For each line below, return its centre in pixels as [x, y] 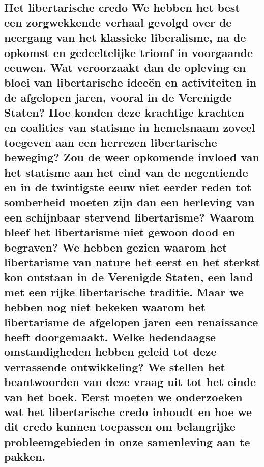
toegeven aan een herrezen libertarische [111, 142]
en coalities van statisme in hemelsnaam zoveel [130, 127]
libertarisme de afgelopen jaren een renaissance [131, 322]
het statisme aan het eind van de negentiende [126, 172]
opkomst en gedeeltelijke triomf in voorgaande [129, 52]
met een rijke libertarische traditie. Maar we [124, 292]
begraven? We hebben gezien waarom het [116, 247]
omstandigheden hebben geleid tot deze [110, 352]
